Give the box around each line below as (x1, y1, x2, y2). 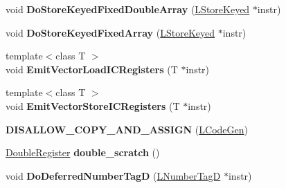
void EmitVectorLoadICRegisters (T (6, 62, 178, 76)
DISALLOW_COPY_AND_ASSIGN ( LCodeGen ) (6, 122, 248, 136)
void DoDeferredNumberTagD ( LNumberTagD (6, 168, 221, 182)
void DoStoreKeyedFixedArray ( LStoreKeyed (6, 25, 215, 39)
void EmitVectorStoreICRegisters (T (6, 98, 180, 113)
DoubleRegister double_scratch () (6, 145, 160, 160)
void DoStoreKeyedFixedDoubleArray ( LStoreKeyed (6, 2, 250, 16)
